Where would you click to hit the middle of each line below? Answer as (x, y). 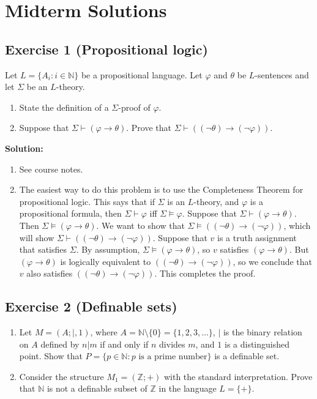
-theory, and (216, 201)
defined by (60, 344)
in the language (188, 388)
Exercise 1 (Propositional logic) (106, 49)
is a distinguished (257, 344)
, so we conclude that (273, 261)
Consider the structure (62, 376)
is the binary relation (263, 332)
